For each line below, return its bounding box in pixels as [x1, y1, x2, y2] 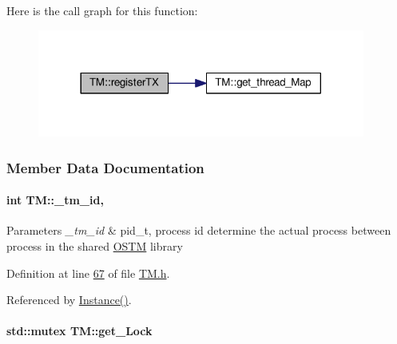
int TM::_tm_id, [6, 192, 104, 208]
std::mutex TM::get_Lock [6, 322, 153, 339]
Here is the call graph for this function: [6, 2, 198, 18]
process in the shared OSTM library [6, 238, 183, 255]
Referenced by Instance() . [6, 291, 132, 308]
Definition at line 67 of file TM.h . [6, 264, 170, 281]
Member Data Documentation [6, 157, 204, 177]
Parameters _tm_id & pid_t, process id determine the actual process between [6, 222, 391, 239]
